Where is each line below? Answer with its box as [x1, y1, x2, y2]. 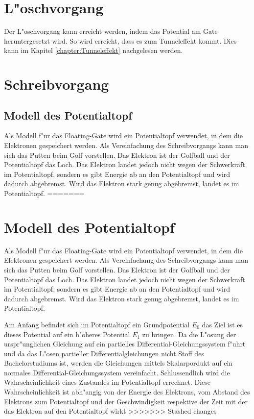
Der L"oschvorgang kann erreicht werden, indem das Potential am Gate [4, 26, 218, 36]
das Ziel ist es [202, 319, 243, 329]
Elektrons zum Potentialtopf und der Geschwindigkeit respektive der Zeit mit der [4, 396, 248, 406]
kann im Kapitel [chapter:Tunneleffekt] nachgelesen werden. [4, 45, 183, 55]
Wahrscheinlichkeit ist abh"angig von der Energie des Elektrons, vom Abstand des [4, 387, 250, 397]
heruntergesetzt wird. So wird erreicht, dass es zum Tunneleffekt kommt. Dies [4, 35, 237, 46]
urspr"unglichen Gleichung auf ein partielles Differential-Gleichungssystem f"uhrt [4, 339, 246, 349]
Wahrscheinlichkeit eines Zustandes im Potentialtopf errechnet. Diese [4, 377, 211, 387]
